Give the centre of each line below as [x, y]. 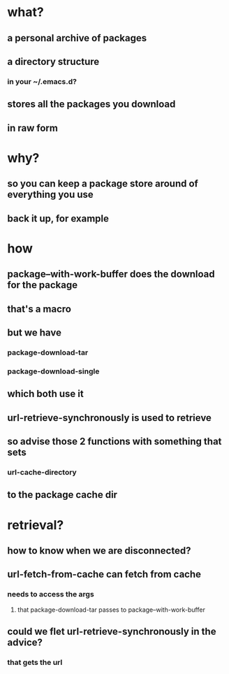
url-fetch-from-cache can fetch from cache [104, 574]
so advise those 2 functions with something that [114, 442]
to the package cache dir [62, 495]
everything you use [51, 195]
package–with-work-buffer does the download [111, 274]
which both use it [45, 394]
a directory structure [53, 61]
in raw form [32, 128]
